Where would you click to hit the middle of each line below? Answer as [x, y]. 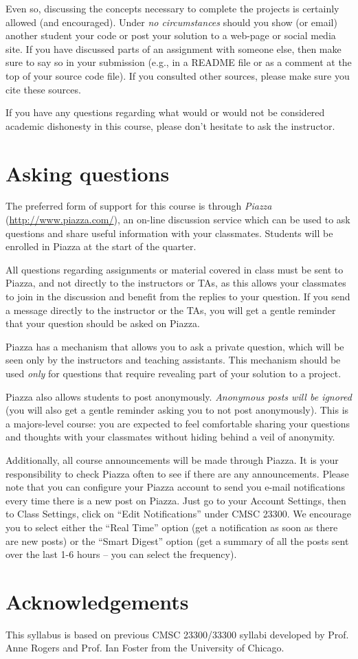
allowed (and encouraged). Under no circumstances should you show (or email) [171, 22]
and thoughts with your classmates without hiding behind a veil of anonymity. [170, 437]
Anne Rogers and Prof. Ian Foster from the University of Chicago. [145, 648]
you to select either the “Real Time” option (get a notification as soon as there [172, 527]
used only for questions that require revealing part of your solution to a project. [174, 373]
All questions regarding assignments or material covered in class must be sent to [175, 269]
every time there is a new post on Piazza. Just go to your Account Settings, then [176, 500]
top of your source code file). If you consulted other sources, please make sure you [178, 75]
